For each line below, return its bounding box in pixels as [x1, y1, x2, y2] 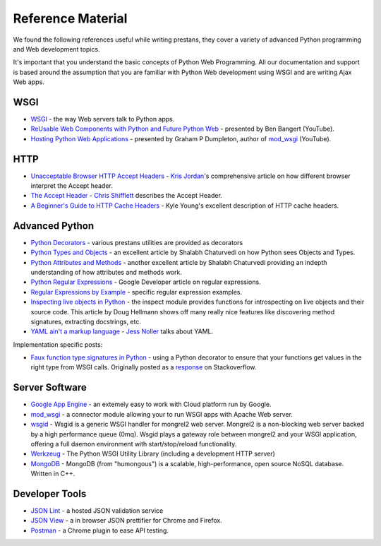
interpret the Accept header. [30, 182, 113, 190]
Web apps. [13, 78, 45, 86]
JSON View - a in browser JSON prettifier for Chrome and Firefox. [30, 516, 222, 525]
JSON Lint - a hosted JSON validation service [30, 506, 164, 515]
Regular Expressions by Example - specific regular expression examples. [30, 287, 243, 296]
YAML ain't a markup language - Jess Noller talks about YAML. [30, 327, 214, 336]
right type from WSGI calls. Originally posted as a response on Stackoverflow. [30, 363, 257, 372]
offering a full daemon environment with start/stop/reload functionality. [30, 439, 237, 448]
